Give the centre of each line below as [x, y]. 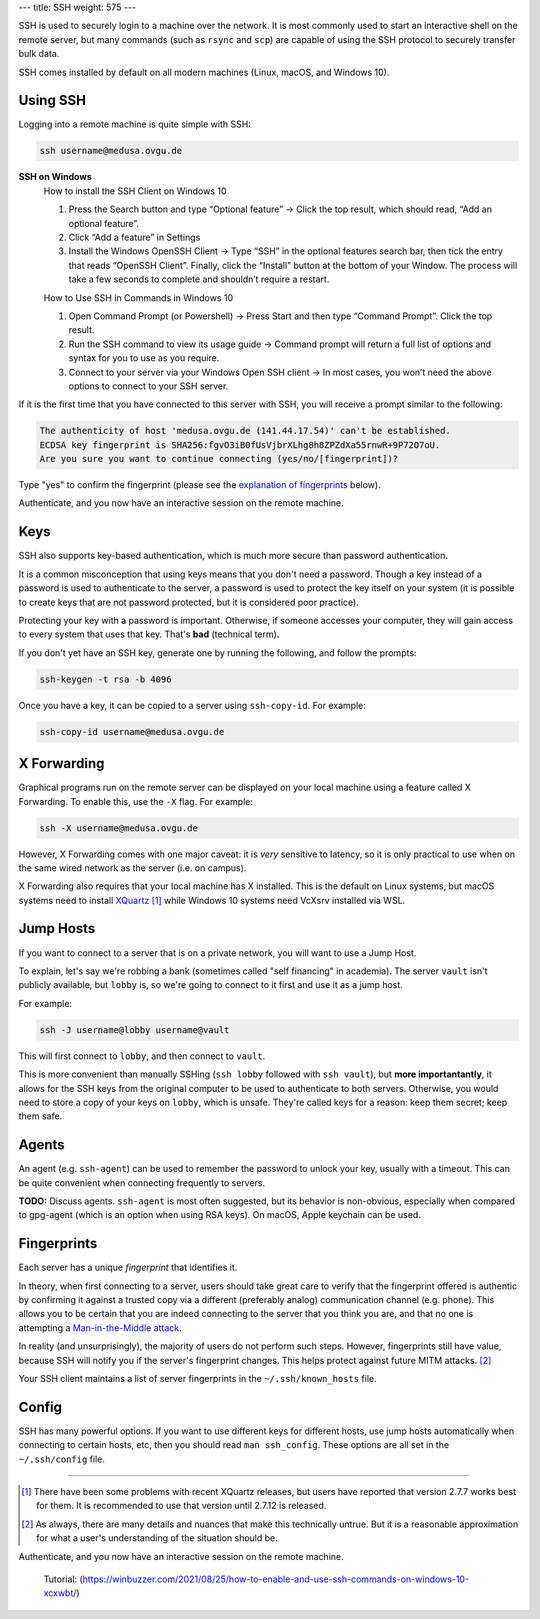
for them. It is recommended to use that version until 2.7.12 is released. [181, 1506]
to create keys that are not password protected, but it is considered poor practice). [188, 602]
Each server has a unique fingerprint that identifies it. [128, 1267]
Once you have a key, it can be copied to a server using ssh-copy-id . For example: [192, 705]
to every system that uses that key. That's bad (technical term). [149, 634]
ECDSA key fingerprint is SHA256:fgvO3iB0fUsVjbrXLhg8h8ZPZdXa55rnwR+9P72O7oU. [240, 444]
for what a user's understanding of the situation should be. [157, 1538]
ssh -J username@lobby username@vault [134, 1029]
